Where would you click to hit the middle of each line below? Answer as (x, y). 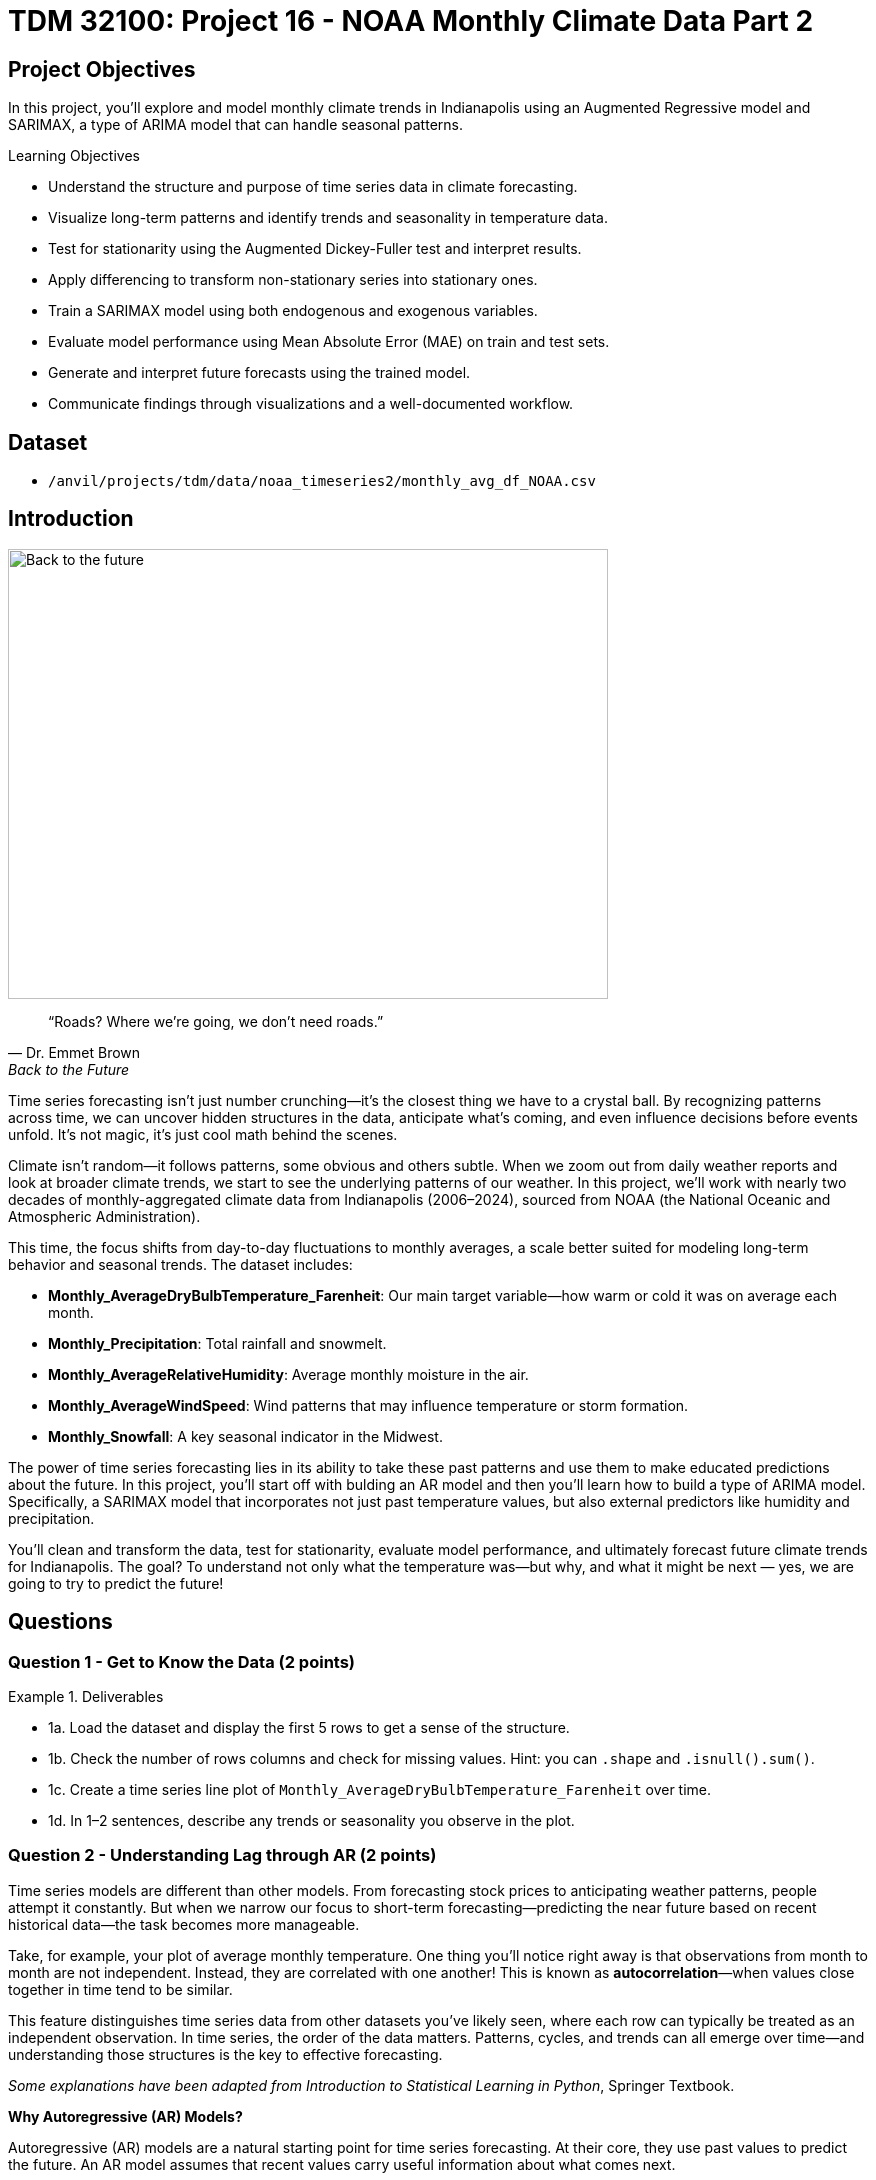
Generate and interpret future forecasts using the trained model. (259, 373)
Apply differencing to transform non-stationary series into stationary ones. (293, 280)
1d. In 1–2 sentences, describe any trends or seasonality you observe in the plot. (311, 1821)
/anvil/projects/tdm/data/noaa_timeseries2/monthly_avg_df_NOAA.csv (322, 481)
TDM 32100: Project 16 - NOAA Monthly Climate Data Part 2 (411, 21)
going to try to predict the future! (116, 1583)
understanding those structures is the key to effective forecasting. (225, 2054)
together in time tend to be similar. (120, 1989)
